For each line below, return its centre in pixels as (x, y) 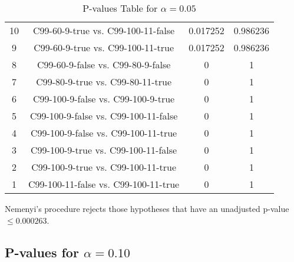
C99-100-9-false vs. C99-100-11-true (104, 133)
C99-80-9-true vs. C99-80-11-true (104, 82)
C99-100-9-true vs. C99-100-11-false (104, 150)
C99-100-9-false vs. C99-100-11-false (104, 116)
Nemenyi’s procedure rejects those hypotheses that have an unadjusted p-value (147, 208)
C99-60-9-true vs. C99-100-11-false (104, 30)
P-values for (42, 252)
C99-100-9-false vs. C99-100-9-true (104, 99)
